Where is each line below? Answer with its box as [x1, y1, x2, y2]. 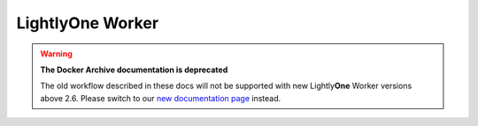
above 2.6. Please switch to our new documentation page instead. [40, 93, 281, 103]
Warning [40, 48, 73, 59]
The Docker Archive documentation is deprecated [40, 64, 228, 75]
